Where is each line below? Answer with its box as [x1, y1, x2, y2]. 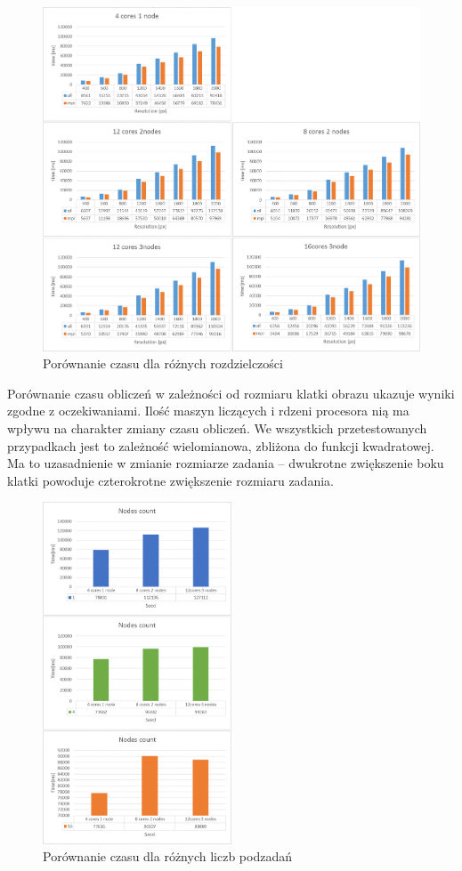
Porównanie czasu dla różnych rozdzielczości [43, 354, 283, 373]
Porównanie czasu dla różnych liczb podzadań [43, 847, 292, 866]
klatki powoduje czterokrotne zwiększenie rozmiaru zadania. [7, 471, 334, 489]
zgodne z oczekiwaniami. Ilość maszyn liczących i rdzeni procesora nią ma [7, 401, 409, 420]
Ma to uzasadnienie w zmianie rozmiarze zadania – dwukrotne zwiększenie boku [7, 454, 444, 472]
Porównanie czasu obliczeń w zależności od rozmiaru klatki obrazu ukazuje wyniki [7, 383, 455, 402]
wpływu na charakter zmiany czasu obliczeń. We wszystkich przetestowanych [7, 419, 427, 438]
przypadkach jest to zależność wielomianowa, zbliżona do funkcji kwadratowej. [7, 436, 434, 455]
